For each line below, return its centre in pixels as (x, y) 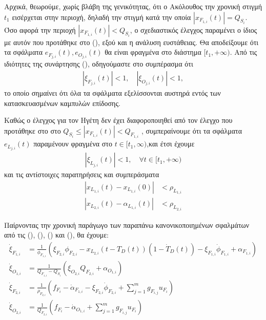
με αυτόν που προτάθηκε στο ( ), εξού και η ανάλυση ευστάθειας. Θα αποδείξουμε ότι (131, 42)
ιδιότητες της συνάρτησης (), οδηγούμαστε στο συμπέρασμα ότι (99, 64)
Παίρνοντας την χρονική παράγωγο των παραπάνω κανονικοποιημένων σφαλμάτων (127, 225)
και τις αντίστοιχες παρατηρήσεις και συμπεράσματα (82, 174)
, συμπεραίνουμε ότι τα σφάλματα (192, 130)
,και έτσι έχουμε (171, 144)
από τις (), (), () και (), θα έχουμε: (56, 235)
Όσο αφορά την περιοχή (40, 29)
